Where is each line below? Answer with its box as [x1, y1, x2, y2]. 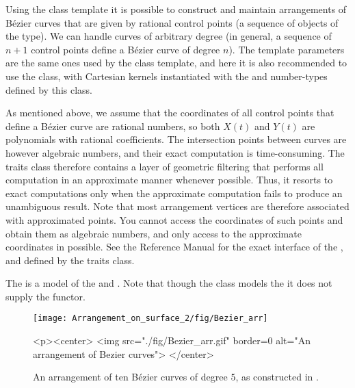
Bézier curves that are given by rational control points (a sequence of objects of [5, 15, 339, 29]
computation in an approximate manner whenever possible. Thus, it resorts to [5, 172, 333, 187]
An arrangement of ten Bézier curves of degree [33, 370, 228, 384]
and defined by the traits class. [5, 253, 135, 267]
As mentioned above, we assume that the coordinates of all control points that [5, 105, 334, 120]
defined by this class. [5, 82, 93, 96]
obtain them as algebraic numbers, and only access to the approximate [5, 226, 302, 240]
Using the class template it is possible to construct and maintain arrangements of [5, 2, 347, 16]
